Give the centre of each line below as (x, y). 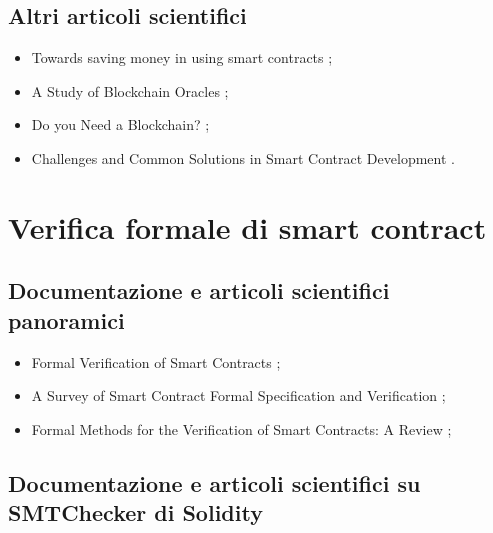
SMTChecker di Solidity (135, 512)
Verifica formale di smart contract (247, 226)
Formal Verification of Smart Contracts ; (156, 361)
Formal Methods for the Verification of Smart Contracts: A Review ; (241, 428)
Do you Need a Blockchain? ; (120, 124)
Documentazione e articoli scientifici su (214, 482)
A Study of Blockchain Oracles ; (130, 90)
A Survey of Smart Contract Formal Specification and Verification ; (238, 395)
